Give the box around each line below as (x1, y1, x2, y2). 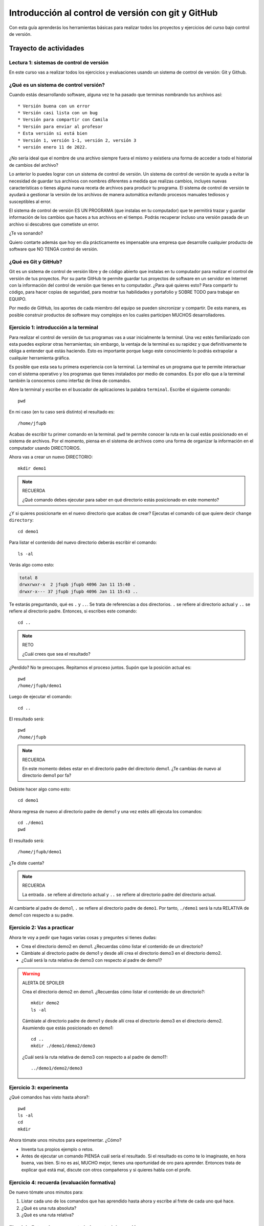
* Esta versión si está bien (18, 130, 88, 136)
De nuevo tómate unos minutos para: (9, 1189, 84, 1195)
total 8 (19, 575, 38, 581)
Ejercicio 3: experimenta (9, 1084, 68, 1091)
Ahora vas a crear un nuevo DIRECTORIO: (9, 454, 93, 460)
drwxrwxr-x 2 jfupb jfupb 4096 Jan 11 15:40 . (19, 582, 135, 587)
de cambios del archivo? (9, 162, 59, 168)
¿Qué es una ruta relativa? (21, 1212, 74, 1218)
